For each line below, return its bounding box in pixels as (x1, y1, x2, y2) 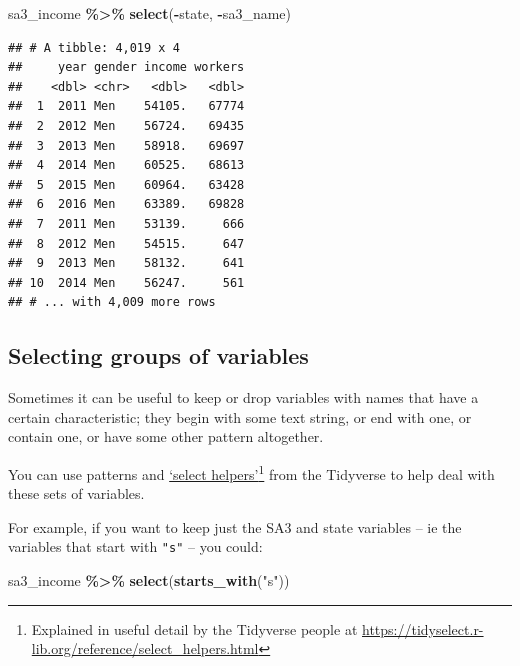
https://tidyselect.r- (362, 618, 484, 639)
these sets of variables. (8, 483, 145, 504)
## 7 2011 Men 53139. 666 (8, 216, 245, 231)
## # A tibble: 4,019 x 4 (8, 40, 180, 55)
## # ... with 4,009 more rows (8, 295, 216, 310)
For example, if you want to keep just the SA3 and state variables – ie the (8, 516, 462, 537)
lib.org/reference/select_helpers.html (31, 638, 259, 659)
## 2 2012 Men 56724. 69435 (8, 118, 245, 133)
